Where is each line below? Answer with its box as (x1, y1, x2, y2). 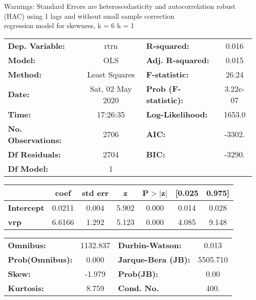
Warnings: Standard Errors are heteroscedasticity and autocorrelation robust (4, 1, 236, 11)
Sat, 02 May (90, 82, 132, 94)
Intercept (8, 201, 44, 213)
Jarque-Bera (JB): (118, 253, 191, 265)
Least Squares (87, 68, 135, 80)
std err (82, 187, 109, 198)
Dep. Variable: (8, 39, 65, 51)
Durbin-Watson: (118, 239, 182, 251)
